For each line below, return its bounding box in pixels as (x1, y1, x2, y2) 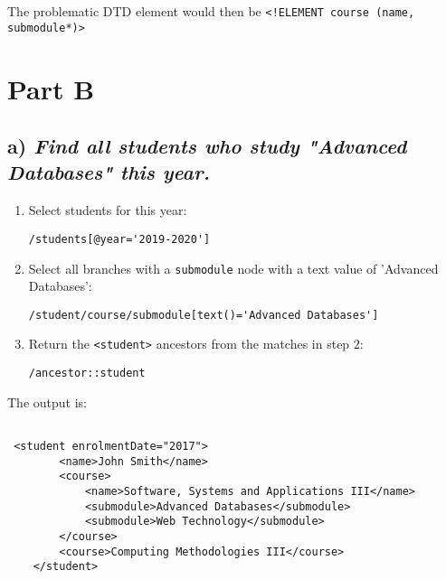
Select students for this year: (28, 201, 187, 219)
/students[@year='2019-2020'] (28, 232, 211, 246)
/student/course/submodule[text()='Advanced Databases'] (28, 308, 379, 322)
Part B (7, 70, 95, 107)
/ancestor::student (28, 367, 146, 380)
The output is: (7, 392, 87, 411)
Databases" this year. (7, 158, 210, 186)
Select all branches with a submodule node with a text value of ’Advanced (28, 258, 439, 277)
